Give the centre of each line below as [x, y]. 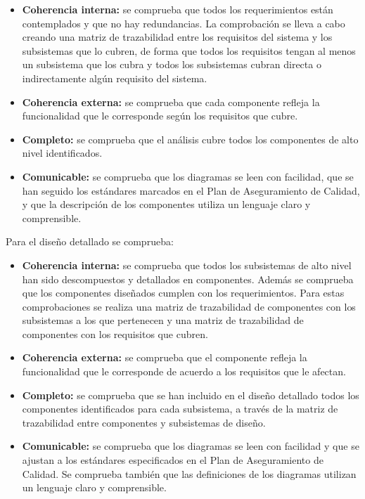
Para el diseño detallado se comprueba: [90, 241]
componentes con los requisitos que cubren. [115, 333]
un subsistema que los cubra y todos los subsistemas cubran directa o [172, 64]
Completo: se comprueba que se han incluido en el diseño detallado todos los [191, 395]
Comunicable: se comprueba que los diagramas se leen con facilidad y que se [191, 446]
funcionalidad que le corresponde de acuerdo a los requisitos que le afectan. [184, 371]
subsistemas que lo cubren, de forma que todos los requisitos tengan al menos [189, 50]
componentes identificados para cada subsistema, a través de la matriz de [180, 409]
